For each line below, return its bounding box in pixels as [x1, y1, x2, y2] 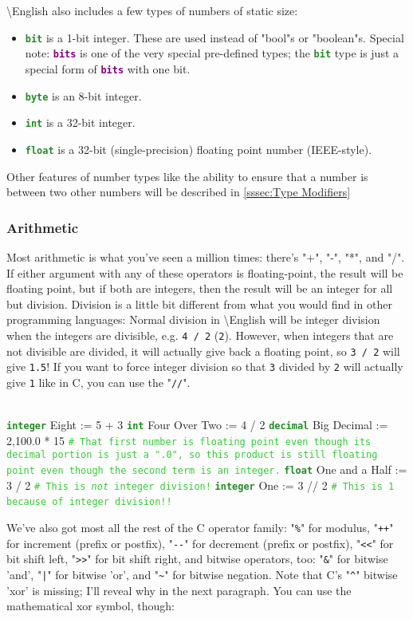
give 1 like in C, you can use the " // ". [6, 373, 191, 390]
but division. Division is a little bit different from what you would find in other [6, 295, 392, 312]
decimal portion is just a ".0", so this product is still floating [6, 449, 378, 461]
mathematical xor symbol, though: [6, 597, 175, 614]
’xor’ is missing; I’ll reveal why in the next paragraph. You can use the [6, 582, 352, 598]
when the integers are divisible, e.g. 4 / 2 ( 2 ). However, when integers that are [6, 326, 394, 343]
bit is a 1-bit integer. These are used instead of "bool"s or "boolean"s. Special [25, 29, 404, 45]
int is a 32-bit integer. [25, 114, 136, 131]
